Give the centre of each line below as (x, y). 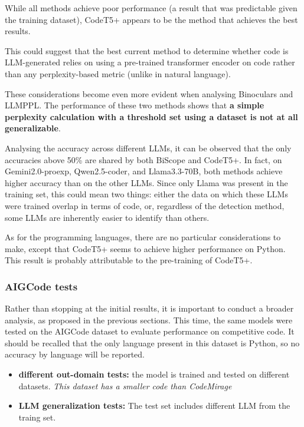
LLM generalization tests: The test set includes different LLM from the (154, 406)
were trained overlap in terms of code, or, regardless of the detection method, (145, 205)
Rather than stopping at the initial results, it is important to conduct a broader (149, 308)
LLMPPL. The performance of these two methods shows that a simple (135, 105)
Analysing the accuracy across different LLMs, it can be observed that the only (148, 148)
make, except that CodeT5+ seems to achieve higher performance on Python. (145, 248)
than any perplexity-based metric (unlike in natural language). (118, 73)
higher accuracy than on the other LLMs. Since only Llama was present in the (146, 182)
